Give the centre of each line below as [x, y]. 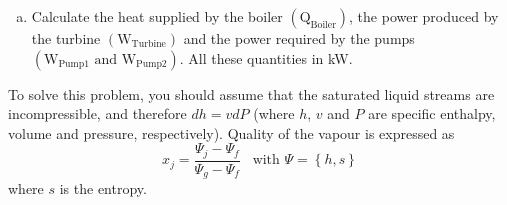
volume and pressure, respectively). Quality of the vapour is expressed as [231, 132]
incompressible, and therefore [97, 113]
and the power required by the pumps [299, 38]
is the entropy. [103, 188]
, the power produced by [424, 16]
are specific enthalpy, [432, 113]
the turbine [66, 38]
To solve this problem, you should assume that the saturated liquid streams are [251, 93]
